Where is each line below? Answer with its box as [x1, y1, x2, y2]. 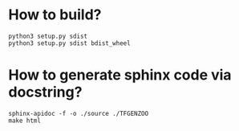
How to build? [8, 6, 102, 24]
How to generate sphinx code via [8, 66, 232, 84]
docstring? [8, 83, 83, 101]
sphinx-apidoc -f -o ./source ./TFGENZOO [8, 109, 149, 117]
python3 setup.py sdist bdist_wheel [8, 39, 131, 47]
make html [8, 117, 42, 125]
